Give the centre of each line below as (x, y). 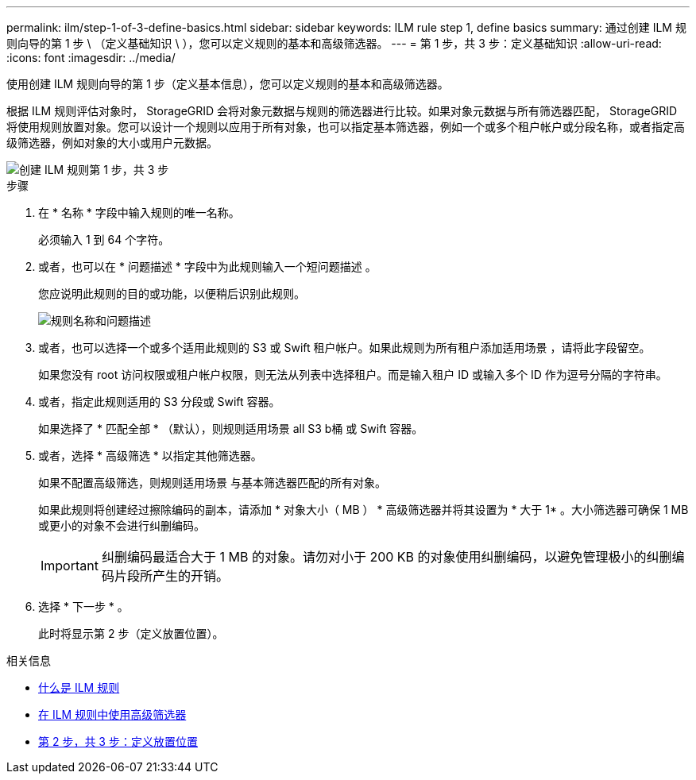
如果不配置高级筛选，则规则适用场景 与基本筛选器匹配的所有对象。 (212, 483)
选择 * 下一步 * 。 (83, 606)
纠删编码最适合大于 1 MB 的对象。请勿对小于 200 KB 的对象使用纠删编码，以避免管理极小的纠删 (387, 557)
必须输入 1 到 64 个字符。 (104, 239)
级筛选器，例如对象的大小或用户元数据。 (112, 143)
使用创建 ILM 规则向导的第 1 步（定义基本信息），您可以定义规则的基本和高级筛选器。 (228, 84)
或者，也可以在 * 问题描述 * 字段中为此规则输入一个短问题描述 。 (207, 266)
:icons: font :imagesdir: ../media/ (91, 58)
